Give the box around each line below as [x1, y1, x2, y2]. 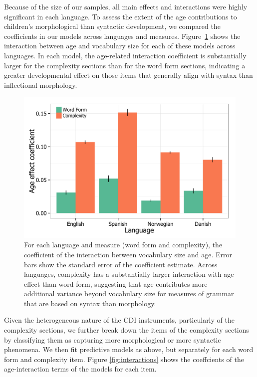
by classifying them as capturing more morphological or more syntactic [4, 334, 221, 345]
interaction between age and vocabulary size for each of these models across [4, 40, 236, 51]
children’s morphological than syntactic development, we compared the [4, 21, 221, 31]
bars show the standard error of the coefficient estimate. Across [24, 259, 218, 269]
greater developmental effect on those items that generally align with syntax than [4, 70, 253, 80]
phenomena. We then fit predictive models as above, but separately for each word [4, 344, 254, 355]
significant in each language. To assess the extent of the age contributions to [4, 11, 237, 21]
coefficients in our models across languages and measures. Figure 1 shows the [4, 30, 241, 41]
